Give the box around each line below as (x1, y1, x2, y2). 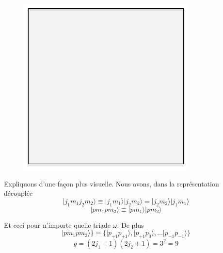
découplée (4, 188, 33, 198)
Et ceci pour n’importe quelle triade (4, 219, 111, 230)
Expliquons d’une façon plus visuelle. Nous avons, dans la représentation (4, 178, 219, 188)
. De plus (117, 219, 144, 230)
